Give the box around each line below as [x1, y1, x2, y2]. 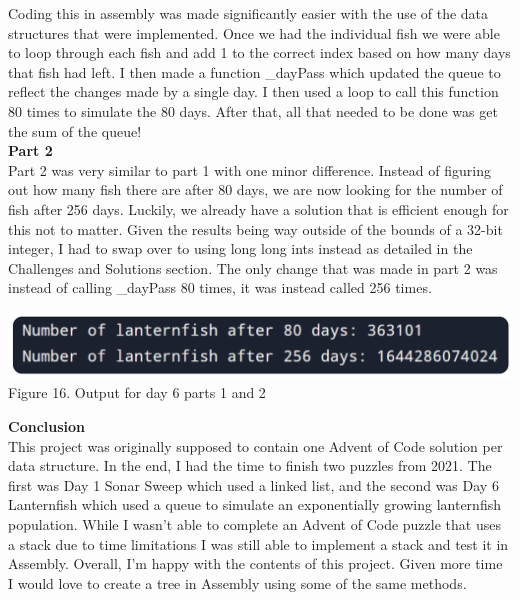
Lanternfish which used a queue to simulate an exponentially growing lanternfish [8, 494, 501, 515]
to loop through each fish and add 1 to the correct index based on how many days [8, 42, 511, 63]
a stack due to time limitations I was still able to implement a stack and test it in [8, 533, 509, 554]
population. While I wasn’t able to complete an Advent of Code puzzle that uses [8, 514, 501, 534]
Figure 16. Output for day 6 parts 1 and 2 [8, 382, 266, 403]
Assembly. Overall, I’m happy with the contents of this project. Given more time [8, 553, 503, 574]
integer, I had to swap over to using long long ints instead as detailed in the [8, 238, 473, 259]
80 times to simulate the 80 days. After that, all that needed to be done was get [8, 100, 498, 121]
